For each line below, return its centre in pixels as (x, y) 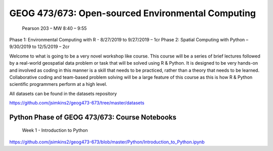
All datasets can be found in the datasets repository (63, 93)
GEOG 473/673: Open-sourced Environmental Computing (133, 13)
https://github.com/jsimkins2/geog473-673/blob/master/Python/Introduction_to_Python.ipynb (107, 142)
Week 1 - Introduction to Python (55, 130)
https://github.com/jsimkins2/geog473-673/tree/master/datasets (77, 103)
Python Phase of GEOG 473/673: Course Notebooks (93, 117)
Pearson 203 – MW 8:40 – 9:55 (54, 28)
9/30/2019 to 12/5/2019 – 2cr (39, 47)
